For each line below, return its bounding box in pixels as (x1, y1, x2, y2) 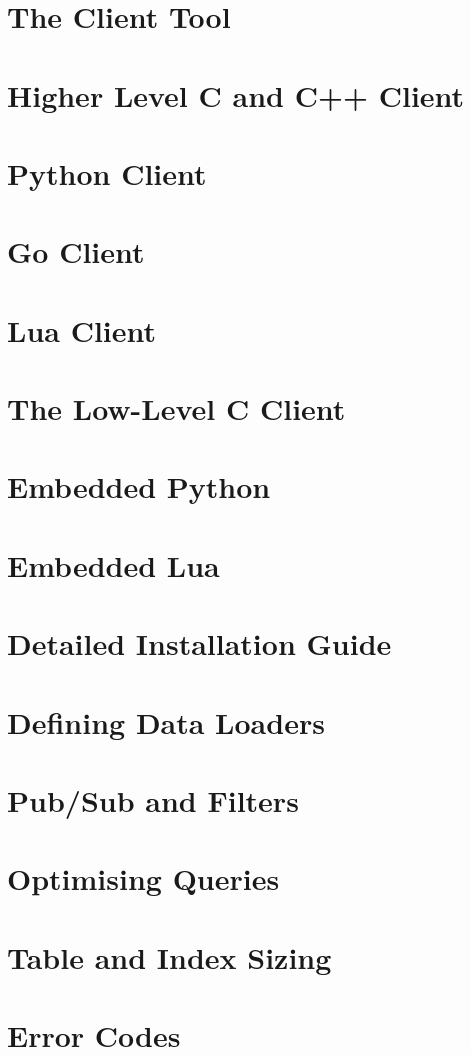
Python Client (7, 152, 207, 193)
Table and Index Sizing (7, 936, 332, 977)
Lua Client (7, 309, 157, 350)
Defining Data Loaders (7, 701, 325, 742)
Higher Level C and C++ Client (7, 74, 465, 115)
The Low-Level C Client (7, 388, 346, 429)
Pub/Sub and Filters (7, 779, 299, 820)
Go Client (7, 231, 145, 272)
